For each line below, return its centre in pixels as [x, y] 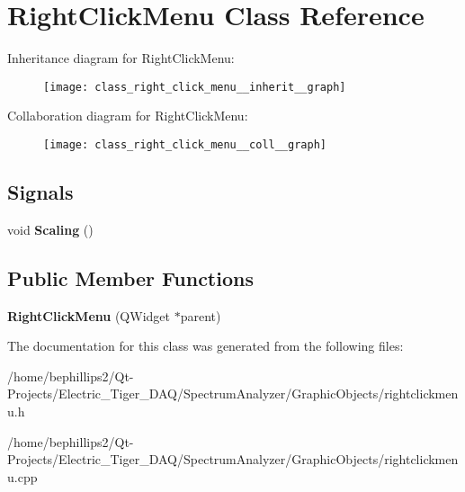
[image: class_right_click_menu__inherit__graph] [195, 87]
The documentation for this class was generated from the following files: [206, 346]
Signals [40, 192]
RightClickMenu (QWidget [89, 315]
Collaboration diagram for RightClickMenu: [128, 116]
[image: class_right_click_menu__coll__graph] [185, 144]
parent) [201, 315]
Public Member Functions [130, 277]
